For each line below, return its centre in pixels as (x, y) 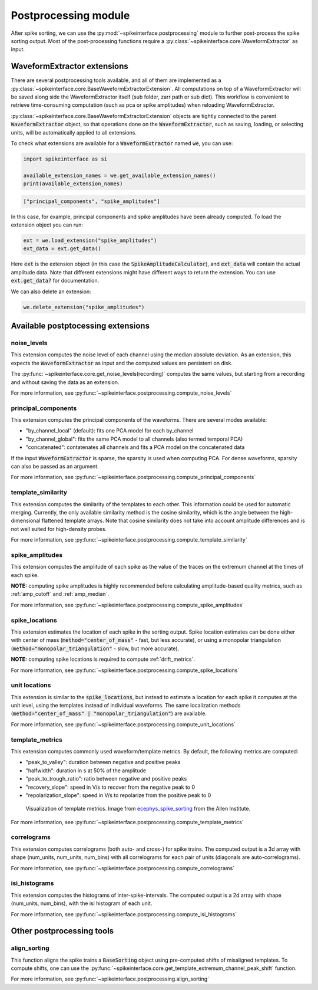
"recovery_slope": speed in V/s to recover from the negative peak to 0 (110, 787)
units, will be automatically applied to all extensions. (74, 132)
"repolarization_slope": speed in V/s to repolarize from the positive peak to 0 (118, 795)
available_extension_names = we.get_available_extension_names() (120, 175)
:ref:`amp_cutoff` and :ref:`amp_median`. (60, 594)
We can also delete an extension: (51, 291)
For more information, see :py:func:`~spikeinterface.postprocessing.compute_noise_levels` (121, 393)
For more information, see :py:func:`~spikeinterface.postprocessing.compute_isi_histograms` (124, 914)
